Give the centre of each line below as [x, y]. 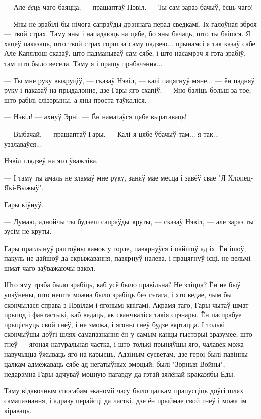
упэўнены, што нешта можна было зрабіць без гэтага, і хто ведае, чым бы [118, 295]
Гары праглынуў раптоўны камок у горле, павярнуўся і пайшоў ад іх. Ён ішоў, [125, 248]
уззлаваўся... [23, 143]
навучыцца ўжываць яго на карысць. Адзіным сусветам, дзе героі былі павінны [126, 354]
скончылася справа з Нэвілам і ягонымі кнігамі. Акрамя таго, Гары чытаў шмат [126, 304]
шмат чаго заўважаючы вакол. [50, 267]
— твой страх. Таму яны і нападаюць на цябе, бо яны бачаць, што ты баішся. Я [127, 34]
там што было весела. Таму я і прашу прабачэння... [83, 63]
